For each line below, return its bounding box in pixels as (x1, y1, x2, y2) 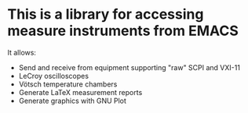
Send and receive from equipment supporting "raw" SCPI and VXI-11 (18, 62, 241, 72)
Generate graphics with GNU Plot (18, 96, 127, 105)
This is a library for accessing (7, 5, 204, 23)
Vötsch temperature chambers (18, 79, 118, 89)
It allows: (7, 48, 37, 57)
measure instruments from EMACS (7, 22, 239, 40)
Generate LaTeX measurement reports (18, 87, 143, 97)
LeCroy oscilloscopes (18, 71, 89, 80)
